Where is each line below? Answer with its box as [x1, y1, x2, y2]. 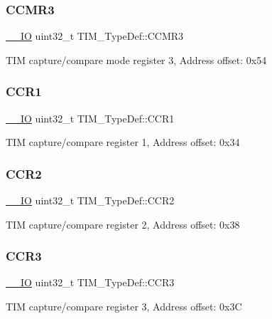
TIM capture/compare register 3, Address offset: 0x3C [6, 299, 242, 314]
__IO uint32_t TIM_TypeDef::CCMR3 [6, 28, 184, 43]
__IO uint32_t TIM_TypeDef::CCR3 [6, 275, 175, 290]
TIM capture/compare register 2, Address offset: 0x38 [6, 216, 240, 231]
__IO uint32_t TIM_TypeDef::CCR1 [6, 110, 175, 125]
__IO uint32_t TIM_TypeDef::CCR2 [6, 193, 175, 208]
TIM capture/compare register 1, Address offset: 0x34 [6, 135, 240, 150]
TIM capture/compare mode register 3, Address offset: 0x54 [6, 52, 267, 67]
